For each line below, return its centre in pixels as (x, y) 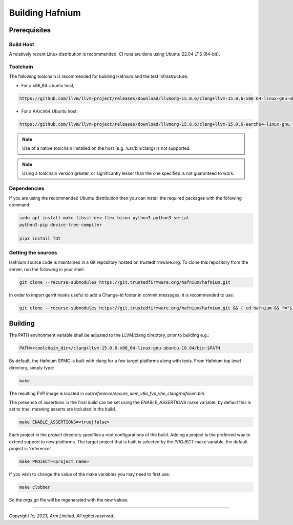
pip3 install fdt (40, 238)
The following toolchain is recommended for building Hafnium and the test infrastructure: (99, 76)
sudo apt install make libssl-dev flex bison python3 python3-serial (104, 218)
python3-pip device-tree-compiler (61, 225)
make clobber (35, 487)
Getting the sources (33, 253)
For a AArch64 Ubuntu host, (50, 111)
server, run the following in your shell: (47, 269)
